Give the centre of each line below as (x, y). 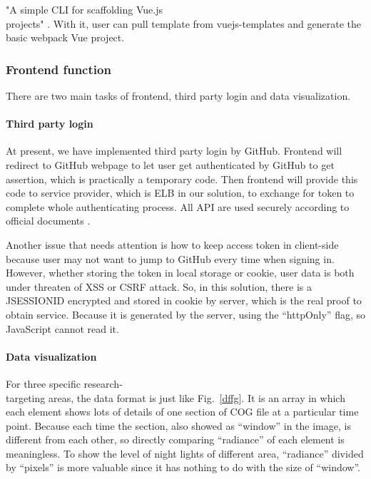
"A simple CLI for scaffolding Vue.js (84, 9)
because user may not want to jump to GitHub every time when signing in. (170, 258)
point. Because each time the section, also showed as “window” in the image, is (178, 425)
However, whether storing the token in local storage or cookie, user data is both (180, 273)
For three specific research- (64, 383)
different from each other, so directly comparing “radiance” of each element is (175, 439)
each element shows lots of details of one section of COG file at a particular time (182, 412)
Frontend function (59, 69)
